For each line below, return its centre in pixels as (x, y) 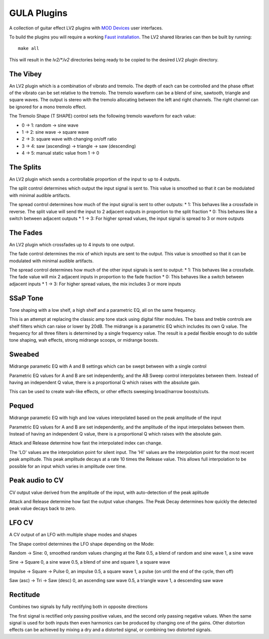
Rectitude (25, 595)
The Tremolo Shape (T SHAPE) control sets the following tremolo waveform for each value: (103, 116)
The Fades (26, 233)
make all (29, 48)
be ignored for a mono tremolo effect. (48, 107)
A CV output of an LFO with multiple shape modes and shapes (73, 535)
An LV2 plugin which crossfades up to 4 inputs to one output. (72, 244)
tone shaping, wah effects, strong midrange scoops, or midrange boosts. (84, 340)
